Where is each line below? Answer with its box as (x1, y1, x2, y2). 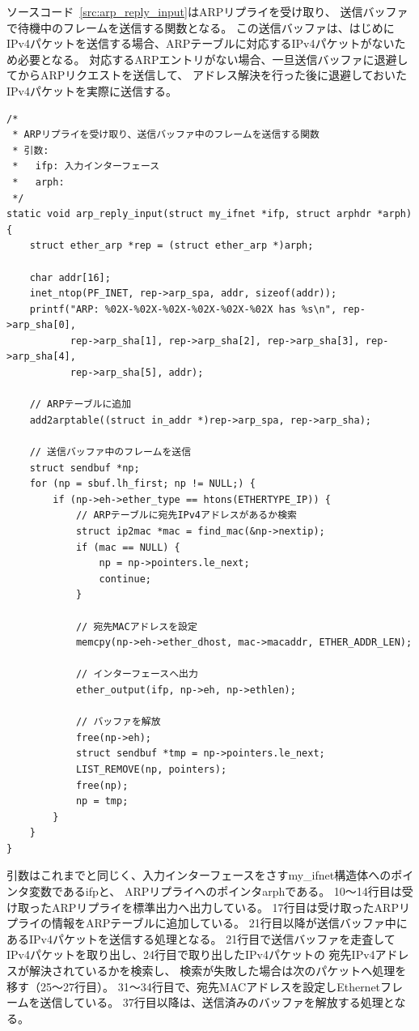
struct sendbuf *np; (29, 462, 140, 474)
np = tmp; (75, 795, 129, 807)
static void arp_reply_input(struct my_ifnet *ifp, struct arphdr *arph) (6, 208, 413, 220)
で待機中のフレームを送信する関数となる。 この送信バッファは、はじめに (6, 19, 395, 36)
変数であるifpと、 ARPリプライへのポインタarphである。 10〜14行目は (28, 883, 402, 900)
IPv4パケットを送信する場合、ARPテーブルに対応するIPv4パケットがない (6, 35, 395, 52)
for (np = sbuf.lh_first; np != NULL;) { (29, 478, 256, 490)
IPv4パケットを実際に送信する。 (6, 82, 177, 99)
